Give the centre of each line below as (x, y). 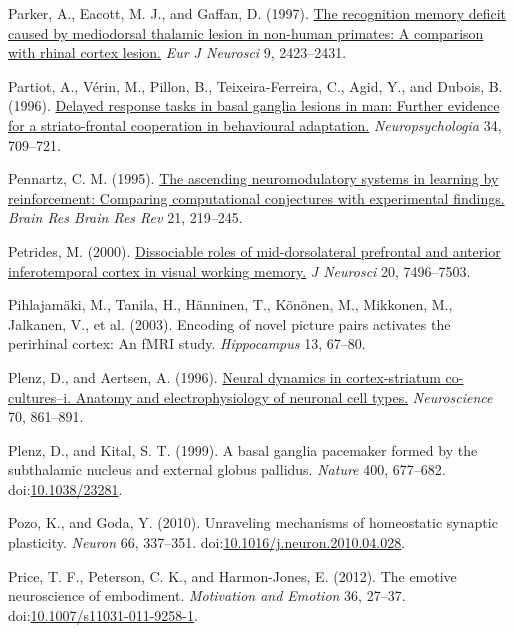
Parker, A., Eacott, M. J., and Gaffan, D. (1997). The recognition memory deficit (257, 13)
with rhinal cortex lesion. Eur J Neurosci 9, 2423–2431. (177, 52)
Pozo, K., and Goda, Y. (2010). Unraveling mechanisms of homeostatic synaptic (253, 522)
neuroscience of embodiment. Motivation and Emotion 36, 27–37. (207, 595)
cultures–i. (40, 396)
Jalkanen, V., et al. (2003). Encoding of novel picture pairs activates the (229, 323)
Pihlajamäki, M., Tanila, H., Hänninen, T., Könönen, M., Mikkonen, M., (230, 304)
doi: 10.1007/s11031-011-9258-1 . (103, 614)
